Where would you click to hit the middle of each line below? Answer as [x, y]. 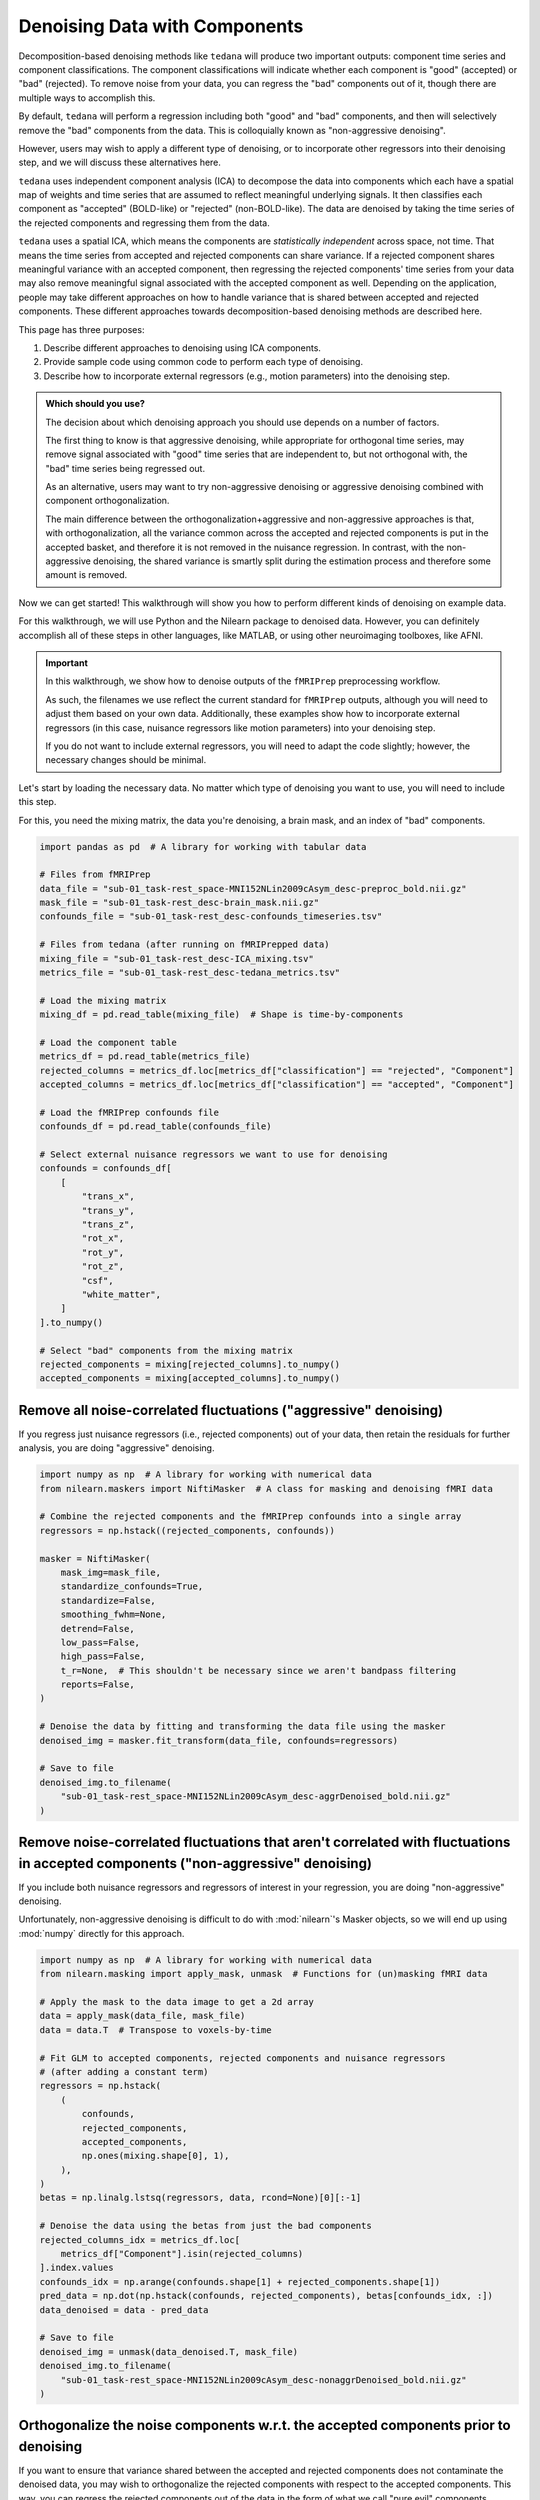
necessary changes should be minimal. [126, 760]
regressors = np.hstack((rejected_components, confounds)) [187, 1530]
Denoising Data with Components [161, 26]
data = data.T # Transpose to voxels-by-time [155, 2029]
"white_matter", [121, 1294]
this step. [37, 802]
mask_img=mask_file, [111, 1572]
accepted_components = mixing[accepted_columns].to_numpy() [190, 1378]
